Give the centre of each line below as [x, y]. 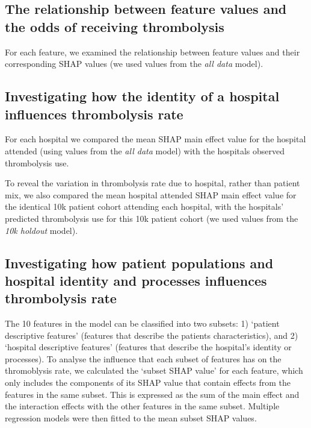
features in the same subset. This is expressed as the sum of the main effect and [152, 394]
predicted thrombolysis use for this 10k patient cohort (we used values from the [152, 218]
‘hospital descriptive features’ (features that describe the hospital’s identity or [148, 347]
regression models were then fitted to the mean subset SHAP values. [131, 417]
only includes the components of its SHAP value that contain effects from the [148, 382]
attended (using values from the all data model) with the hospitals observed [145, 150]
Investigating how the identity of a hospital [142, 96]
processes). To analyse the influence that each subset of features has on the [143, 358]
